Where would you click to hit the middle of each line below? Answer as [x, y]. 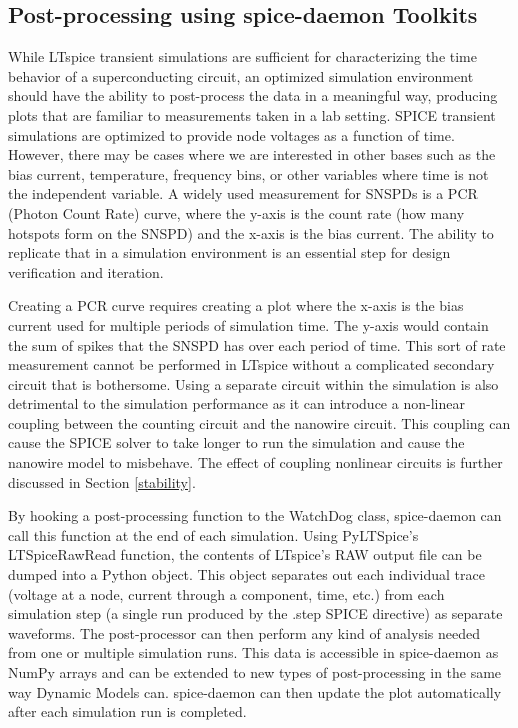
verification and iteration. [86, 271]
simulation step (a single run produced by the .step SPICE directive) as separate [255, 613]
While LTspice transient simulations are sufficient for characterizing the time [242, 56]
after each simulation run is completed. [127, 711]
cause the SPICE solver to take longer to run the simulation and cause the [236, 442]
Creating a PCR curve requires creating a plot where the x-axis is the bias [236, 305]
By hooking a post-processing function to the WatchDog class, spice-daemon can [255, 515]
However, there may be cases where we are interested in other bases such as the [252, 154]
